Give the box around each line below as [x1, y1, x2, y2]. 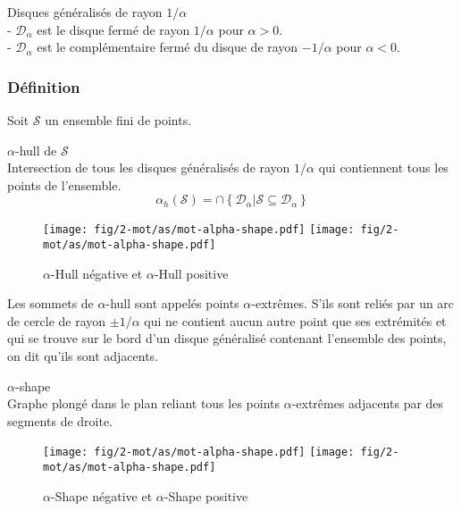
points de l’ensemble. [7, 175, 122, 194]
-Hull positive [154, 264, 229, 282]
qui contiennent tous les [318, 158, 448, 177]
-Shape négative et [50, 486, 153, 505]
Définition [7, 75, 80, 97]
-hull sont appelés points [105, 294, 239, 313]
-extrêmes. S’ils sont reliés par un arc [251, 294, 455, 313]
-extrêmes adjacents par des [291, 394, 444, 413]
